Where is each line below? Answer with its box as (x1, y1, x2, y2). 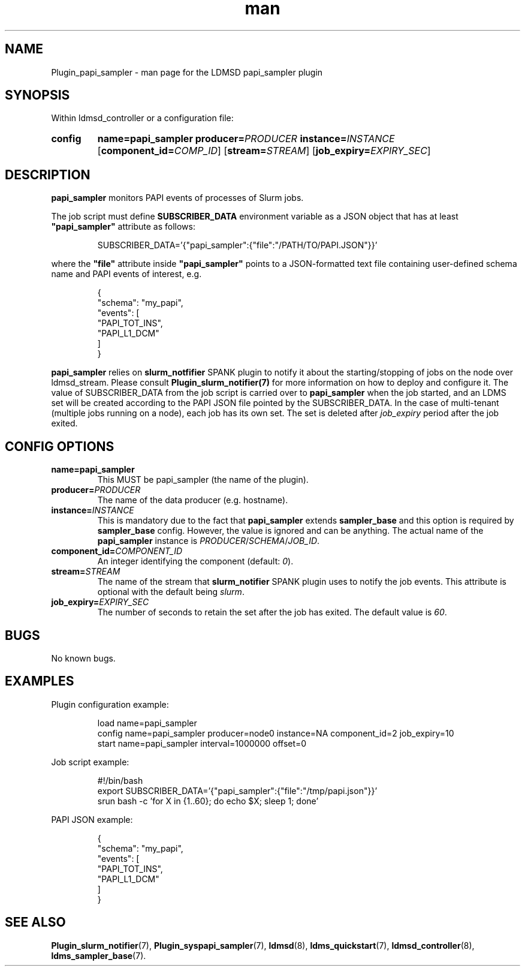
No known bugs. (51, 653, 116, 663)
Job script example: (51, 756, 129, 767)
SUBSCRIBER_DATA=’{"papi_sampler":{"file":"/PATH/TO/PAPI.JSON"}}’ (97, 240, 378, 251)
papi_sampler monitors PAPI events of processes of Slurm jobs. (51, 193, 304, 203)
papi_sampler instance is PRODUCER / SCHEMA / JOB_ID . (97, 536, 320, 546)
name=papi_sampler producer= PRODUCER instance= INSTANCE (97, 133, 395, 145)
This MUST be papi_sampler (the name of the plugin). (97, 474, 309, 485)
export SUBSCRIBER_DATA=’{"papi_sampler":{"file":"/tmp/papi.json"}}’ (97, 785, 378, 796)
